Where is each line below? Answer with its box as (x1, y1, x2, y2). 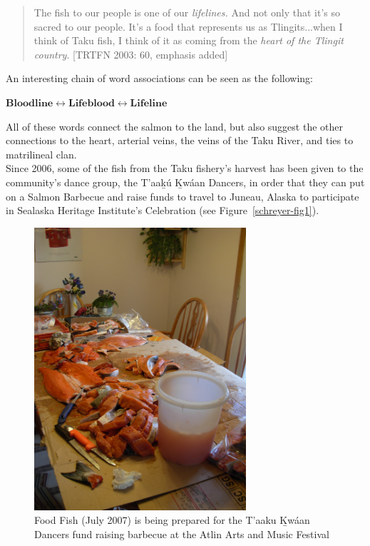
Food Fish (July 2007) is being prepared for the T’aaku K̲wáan (34, 512, 310, 527)
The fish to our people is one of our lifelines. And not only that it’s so (34, 5, 341, 19)
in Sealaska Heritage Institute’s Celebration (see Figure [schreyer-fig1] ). (6, 203, 319, 218)
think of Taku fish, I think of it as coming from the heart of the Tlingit (34, 33, 344, 48)
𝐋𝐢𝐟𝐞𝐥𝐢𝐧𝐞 (130, 98, 168, 108)
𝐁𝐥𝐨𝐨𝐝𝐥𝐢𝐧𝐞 (6, 98, 53, 108)
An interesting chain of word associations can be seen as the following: (6, 71, 314, 86)
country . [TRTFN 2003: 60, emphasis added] (34, 46, 228, 61)
